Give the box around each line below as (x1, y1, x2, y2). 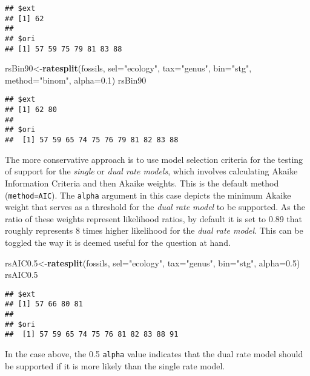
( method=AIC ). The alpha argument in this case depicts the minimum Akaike (5, 188, 291, 201)
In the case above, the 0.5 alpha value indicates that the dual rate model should (5, 348, 303, 360)
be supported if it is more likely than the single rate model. (5, 359, 225, 372)
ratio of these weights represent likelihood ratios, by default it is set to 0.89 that (5, 212, 302, 225)
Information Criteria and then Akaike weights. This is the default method (5, 176, 279, 189)
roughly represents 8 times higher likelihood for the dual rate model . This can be (5, 224, 303, 237)
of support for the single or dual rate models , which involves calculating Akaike (5, 165, 298, 177)
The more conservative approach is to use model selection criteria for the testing (5, 153, 303, 165)
